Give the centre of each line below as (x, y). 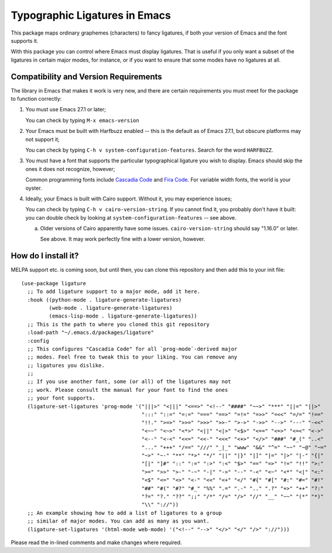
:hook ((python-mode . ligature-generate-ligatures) (105, 300)
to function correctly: (36, 99)
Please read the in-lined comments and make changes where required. (96, 542)
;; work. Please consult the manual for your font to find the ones (128, 390)
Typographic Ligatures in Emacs (91, 15)
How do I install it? (45, 256)
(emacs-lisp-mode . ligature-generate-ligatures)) (123, 316)
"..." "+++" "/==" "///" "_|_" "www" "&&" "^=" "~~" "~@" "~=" (234, 447)
